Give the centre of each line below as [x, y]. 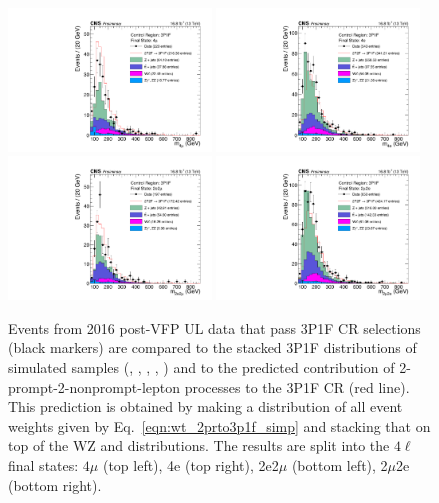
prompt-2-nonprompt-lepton [94, 386]
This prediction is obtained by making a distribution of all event [205, 406]
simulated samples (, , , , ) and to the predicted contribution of [201, 367]
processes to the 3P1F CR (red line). [297, 386]
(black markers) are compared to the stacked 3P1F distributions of [212, 347]
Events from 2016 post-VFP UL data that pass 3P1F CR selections [214, 327]
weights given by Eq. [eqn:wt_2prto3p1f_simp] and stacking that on [219, 425]
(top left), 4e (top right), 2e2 [190, 465]
